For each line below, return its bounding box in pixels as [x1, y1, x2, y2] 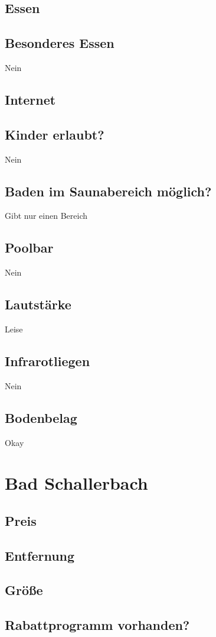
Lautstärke [5, 295, 71, 313]
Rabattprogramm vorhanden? [5, 616, 190, 634]
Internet [5, 90, 56, 108]
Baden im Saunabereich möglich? [5, 182, 212, 200]
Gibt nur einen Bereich [5, 209, 87, 222]
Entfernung [5, 546, 75, 564]
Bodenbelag [5, 408, 77, 426]
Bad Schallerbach [5, 471, 148, 495]
